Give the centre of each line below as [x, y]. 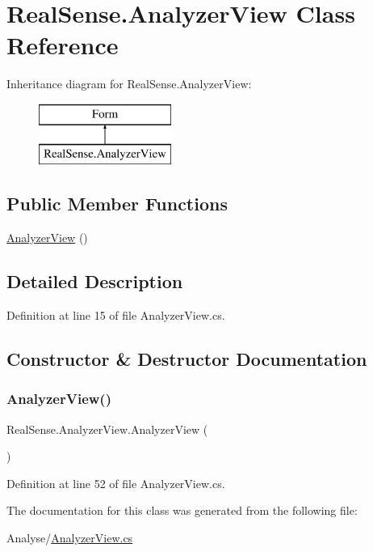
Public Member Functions [117, 204]
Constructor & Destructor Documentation [187, 359]
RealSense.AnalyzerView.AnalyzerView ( [107, 429]
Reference [63, 45]
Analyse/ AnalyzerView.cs [70, 538]
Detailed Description [95, 281]
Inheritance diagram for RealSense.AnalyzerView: [129, 84]
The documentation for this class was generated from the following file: [182, 510]
